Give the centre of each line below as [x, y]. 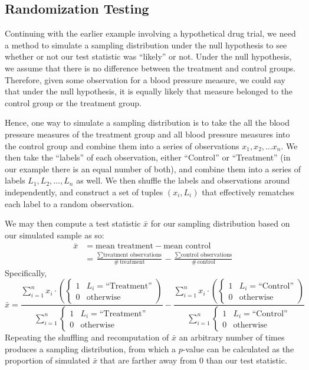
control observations [206, 255]
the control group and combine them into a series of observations [122, 145]
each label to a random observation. [70, 203]
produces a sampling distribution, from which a [91, 348]
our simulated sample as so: [55, 235]
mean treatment [125, 246]
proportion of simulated [47, 360]
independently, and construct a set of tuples [84, 191]
